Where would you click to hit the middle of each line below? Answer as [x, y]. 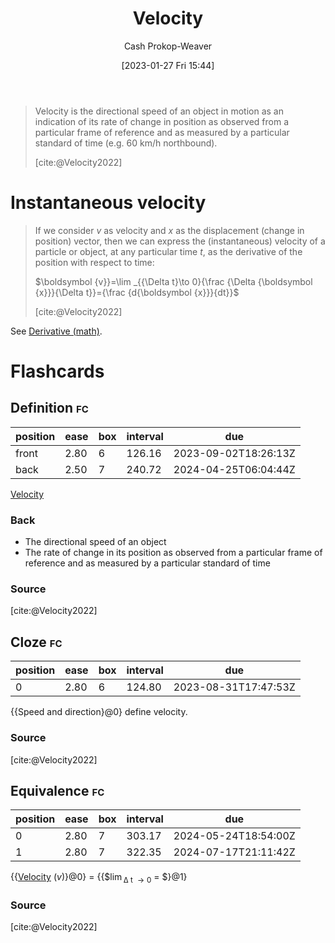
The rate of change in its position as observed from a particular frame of [173, 553]
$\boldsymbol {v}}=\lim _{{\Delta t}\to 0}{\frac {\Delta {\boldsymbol [173, 281]
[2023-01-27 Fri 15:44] [168, 65]
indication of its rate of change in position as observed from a [162, 121]
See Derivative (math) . [56, 331]
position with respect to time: [94, 262]
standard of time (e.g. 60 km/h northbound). [126, 143]
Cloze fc [36, 642]
